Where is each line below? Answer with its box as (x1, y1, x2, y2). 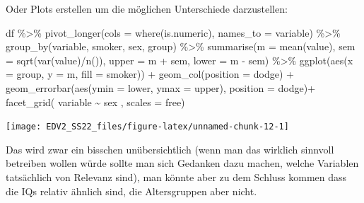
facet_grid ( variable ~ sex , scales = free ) (6, 94, 185, 109)
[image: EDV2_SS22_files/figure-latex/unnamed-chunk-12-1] (6, 122, 289, 132)
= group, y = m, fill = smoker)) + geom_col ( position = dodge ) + (6, 66, 294, 81)
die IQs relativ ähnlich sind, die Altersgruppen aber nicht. (6, 183, 257, 198)
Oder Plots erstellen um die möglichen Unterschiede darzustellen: (6, 1, 288, 16)
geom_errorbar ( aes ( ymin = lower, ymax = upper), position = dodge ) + (6, 80, 316, 95)
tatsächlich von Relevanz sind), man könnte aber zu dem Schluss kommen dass (6, 170, 347, 184)
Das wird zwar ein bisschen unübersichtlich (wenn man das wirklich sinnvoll (6, 141, 334, 156)
